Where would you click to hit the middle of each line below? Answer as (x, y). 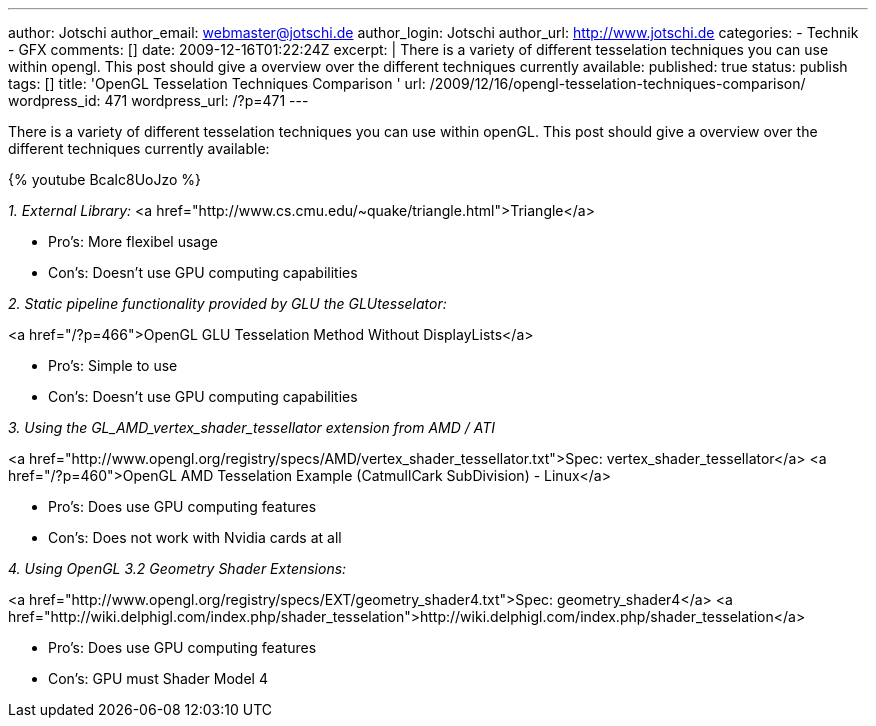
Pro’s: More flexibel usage (133, 241)
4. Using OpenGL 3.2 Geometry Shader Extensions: (177, 568)
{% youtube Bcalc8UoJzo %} (105, 179)
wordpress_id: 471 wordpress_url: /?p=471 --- (158, 100)
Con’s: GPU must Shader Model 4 (158, 678)
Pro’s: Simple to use (113, 365)
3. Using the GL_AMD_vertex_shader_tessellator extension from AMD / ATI (252, 427)
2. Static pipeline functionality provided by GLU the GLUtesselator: (227, 303)
